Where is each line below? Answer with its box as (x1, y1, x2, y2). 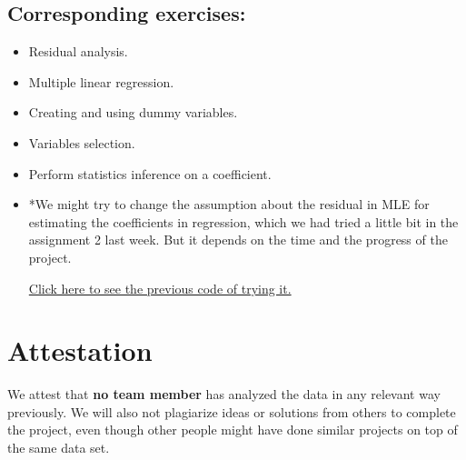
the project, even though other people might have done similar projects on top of (7, 420, 458, 439)
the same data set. (7, 438, 110, 457)
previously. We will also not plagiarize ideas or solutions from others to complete (7, 402, 456, 421)
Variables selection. (28, 133, 135, 152)
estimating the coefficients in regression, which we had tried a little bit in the (28, 212, 459, 231)
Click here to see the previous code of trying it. (28, 278, 292, 297)
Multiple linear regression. (28, 72, 174, 91)
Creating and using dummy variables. (28, 103, 238, 122)
